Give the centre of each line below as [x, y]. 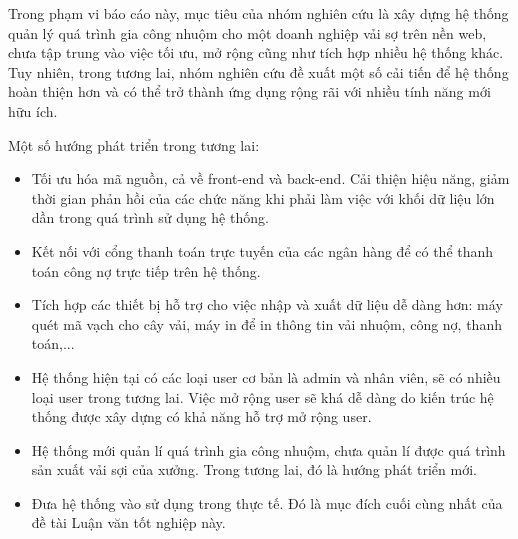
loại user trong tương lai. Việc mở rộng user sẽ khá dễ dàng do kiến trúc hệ [262, 396]
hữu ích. [33, 110]
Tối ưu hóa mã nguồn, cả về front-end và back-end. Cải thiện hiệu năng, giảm [270, 178]
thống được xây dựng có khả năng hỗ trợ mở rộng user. [201, 416]
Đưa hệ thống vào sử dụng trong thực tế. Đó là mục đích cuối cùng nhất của [267, 502]
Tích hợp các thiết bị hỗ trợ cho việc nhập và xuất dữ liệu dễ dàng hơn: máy [267, 304]
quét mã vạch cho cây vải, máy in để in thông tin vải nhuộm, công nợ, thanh [266, 323]
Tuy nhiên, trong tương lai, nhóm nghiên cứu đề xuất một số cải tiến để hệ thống [258, 71]
